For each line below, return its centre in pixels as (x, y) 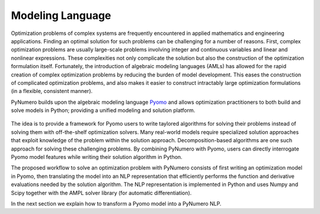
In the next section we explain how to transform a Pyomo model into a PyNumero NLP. (116, 203)
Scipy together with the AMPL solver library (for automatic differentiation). (101, 193)
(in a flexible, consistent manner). (52, 91)
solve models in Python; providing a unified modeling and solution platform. (103, 110)
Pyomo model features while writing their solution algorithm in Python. (97, 157)
